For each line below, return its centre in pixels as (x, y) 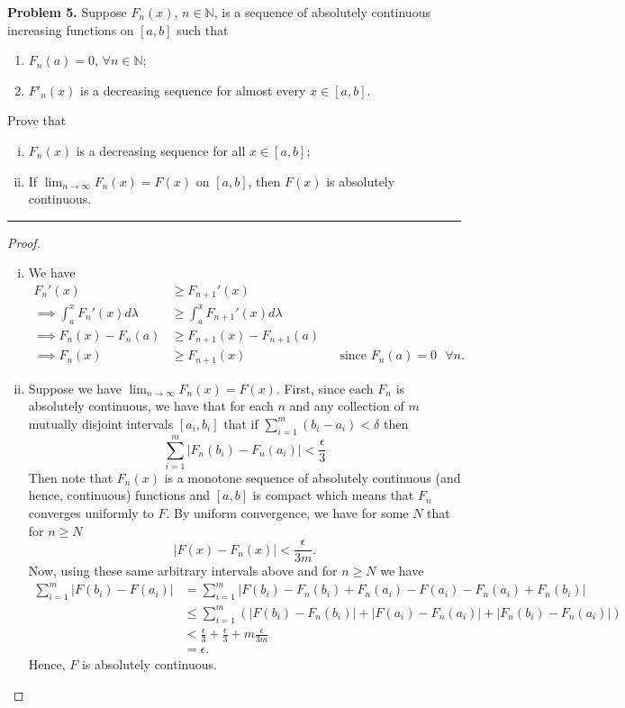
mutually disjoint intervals (101, 423)
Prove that (37, 120)
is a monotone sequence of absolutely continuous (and (312, 477)
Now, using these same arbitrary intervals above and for (183, 571)
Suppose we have (75, 388)
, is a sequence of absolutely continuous (322, 12)
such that (203, 29)
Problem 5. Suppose (67, 12)
